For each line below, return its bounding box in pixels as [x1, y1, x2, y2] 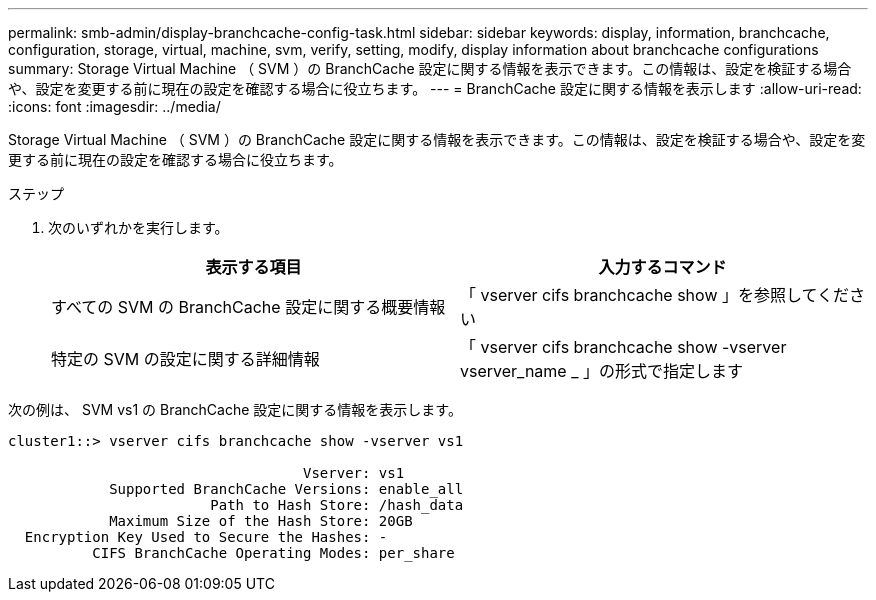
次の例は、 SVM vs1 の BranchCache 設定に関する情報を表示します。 [8, 401, 462, 418]
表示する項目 [205, 257, 302, 277]
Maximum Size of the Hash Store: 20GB [109, 513, 413, 529]
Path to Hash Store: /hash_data [210, 497, 464, 513]
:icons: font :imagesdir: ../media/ [8, 98, 221, 115]
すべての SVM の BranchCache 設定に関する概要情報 [51, 297, 446, 317]
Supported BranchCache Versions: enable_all [109, 481, 464, 497]
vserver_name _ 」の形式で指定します [460, 361, 743, 381]
